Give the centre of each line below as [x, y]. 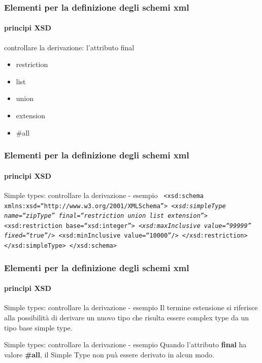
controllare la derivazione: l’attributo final [69, 47]
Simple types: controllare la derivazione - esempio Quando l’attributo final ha [125, 344]
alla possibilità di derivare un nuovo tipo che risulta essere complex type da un [126, 318]
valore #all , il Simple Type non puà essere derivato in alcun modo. [109, 354]
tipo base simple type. [38, 327]
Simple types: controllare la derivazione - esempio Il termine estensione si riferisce [131, 307]
